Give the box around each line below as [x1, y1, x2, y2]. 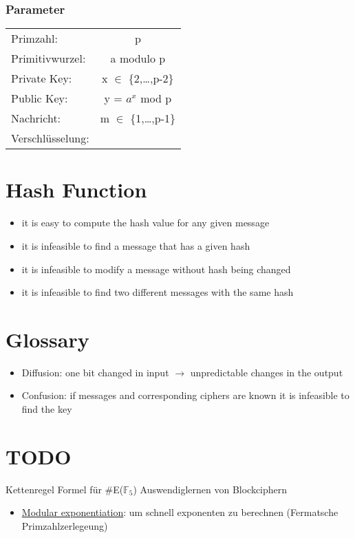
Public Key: [11, 90, 68, 107]
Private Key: [11, 70, 72, 87]
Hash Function [6, 175, 147, 204]
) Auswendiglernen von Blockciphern [133, 482, 288, 496]
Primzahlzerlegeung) [21, 518, 108, 532]
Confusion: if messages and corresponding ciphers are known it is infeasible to [21, 388, 349, 402]
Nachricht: [11, 110, 61, 127]
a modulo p [110, 50, 166, 67]
